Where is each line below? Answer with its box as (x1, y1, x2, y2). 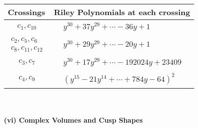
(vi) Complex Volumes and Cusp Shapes (4, 115, 143, 125)
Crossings (8, 6, 45, 18)
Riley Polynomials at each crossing (54, 6, 190, 18)
